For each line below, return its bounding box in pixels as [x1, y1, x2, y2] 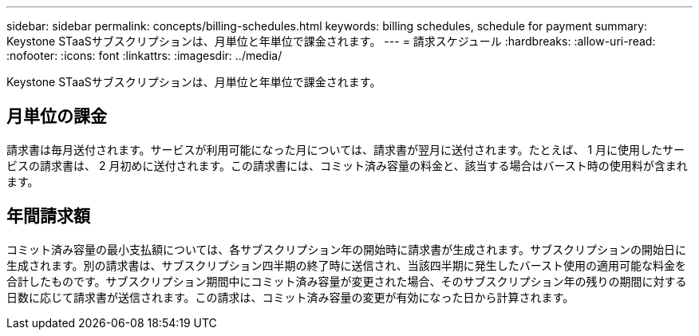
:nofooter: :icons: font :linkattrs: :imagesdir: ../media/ [6, 49, 282, 62]
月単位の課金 [6, 106, 107, 127]
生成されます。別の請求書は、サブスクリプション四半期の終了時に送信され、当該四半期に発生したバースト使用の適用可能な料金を [6, 258, 687, 272]
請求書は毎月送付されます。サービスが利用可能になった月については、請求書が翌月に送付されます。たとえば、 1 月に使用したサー [6, 142, 685, 156]
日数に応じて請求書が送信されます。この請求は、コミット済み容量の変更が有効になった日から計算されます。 [6, 290, 575, 304]
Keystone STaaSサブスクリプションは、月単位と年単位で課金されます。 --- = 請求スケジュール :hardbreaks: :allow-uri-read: [6, 34, 656, 48]
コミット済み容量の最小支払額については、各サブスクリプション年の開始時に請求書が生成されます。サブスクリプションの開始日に [6, 242, 686, 256]
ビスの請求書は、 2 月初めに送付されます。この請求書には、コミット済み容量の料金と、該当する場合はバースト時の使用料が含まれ [6, 158, 688, 172]
